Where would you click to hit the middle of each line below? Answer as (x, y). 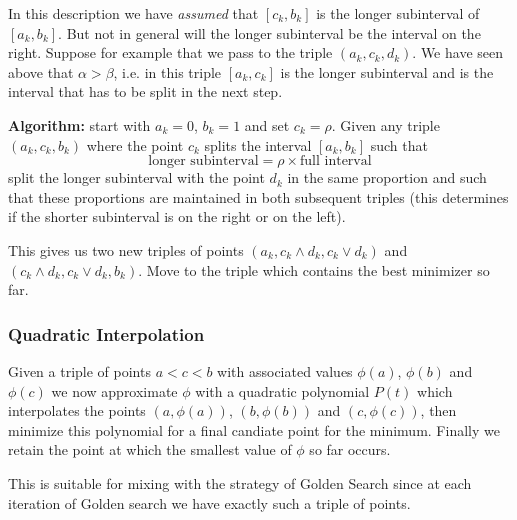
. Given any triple (385, 124)
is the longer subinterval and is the (387, 71)
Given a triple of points (79, 370)
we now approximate (114, 390)
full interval (336, 161)
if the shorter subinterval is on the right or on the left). (177, 216)
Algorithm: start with (79, 124)
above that (41, 71)
